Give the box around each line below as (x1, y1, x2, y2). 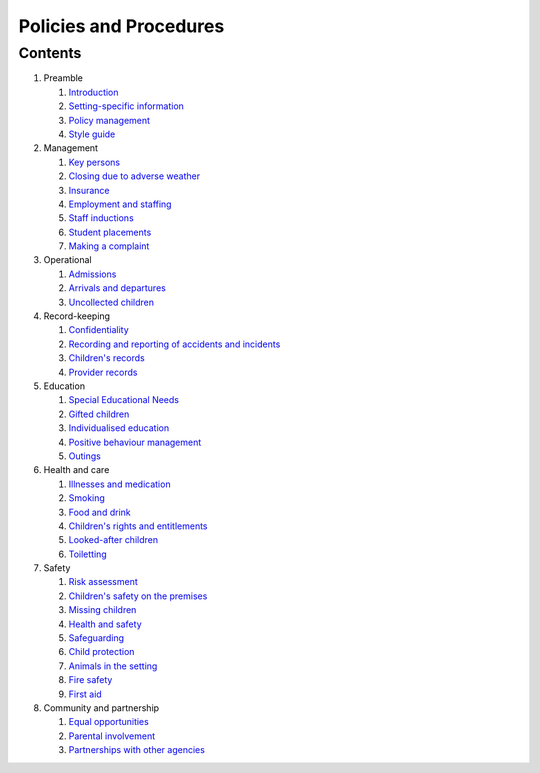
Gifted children (68, 408, 130, 420)
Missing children (68, 604, 137, 616)
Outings (68, 450, 102, 462)
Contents (18, 44, 82, 62)
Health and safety (68, 618, 142, 630)
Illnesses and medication (68, 478, 171, 490)
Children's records (68, 352, 145, 364)
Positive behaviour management (68, 436, 202, 448)
